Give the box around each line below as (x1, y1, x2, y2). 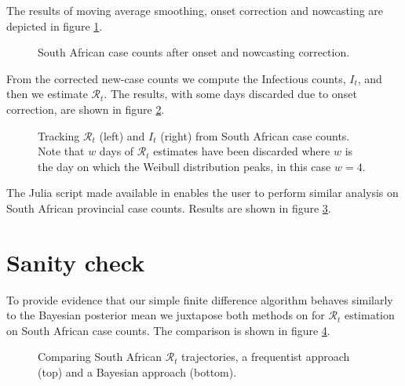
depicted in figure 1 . (6, 17, 103, 34)
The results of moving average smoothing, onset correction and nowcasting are (6, 2, 384, 18)
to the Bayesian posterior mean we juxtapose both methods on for (6, 307, 325, 323)
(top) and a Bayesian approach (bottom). (38, 364, 237, 381)
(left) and (99, 127, 145, 144)
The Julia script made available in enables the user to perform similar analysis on (6, 184, 399, 201)
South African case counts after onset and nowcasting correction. (38, 44, 350, 60)
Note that (38, 143, 85, 159)
